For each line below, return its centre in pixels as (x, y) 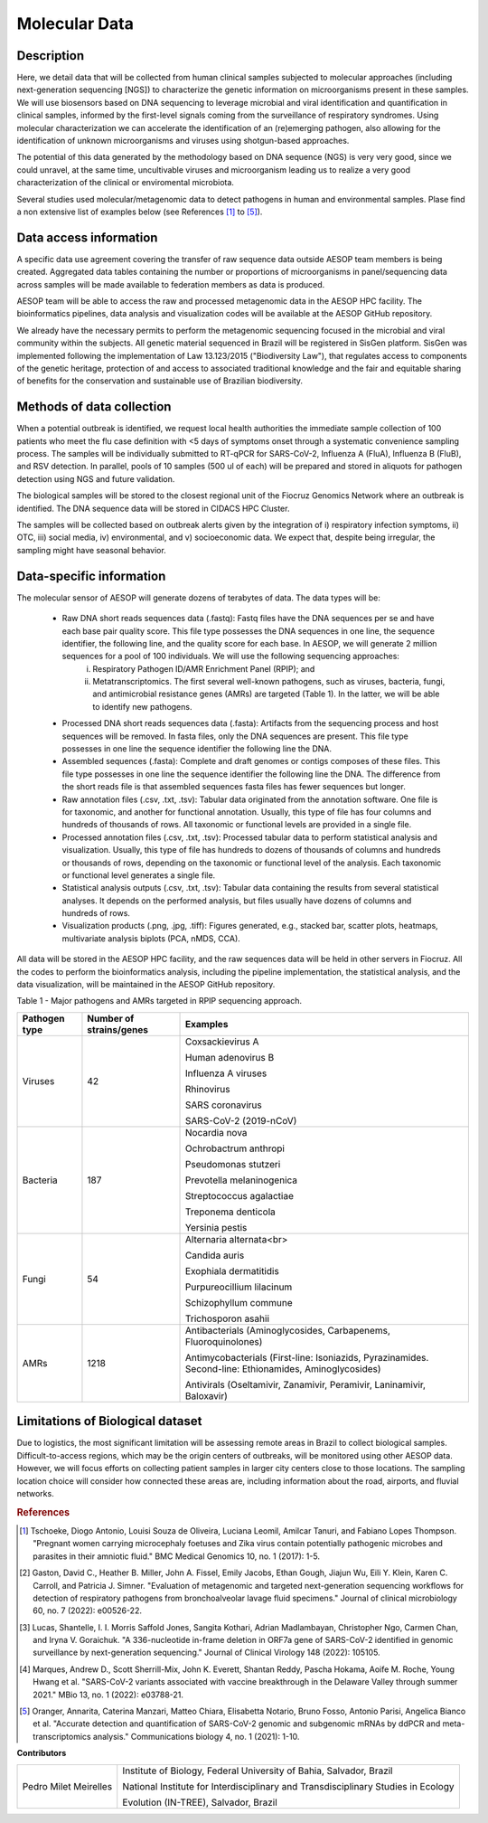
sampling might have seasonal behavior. (91, 550)
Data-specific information (91, 576)
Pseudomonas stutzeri (233, 1164)
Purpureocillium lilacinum (239, 1287)
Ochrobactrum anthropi (235, 1148)
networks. (35, 1493)
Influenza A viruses (226, 1073)
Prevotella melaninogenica (242, 1180)
